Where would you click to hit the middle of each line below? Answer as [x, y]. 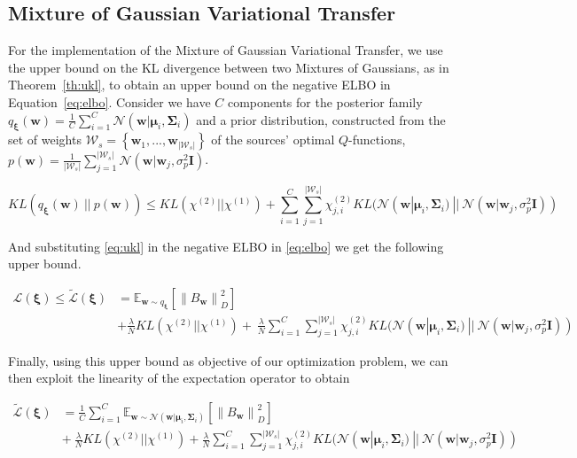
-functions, [377, 140]
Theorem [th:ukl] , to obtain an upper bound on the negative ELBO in [199, 85]
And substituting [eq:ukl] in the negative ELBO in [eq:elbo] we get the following [226, 246]
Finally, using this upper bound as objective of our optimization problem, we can [228, 360]
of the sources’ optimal [273, 140]
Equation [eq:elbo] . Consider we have [109, 101]
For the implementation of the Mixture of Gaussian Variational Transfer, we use [226, 50]
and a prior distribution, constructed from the [321, 119]
